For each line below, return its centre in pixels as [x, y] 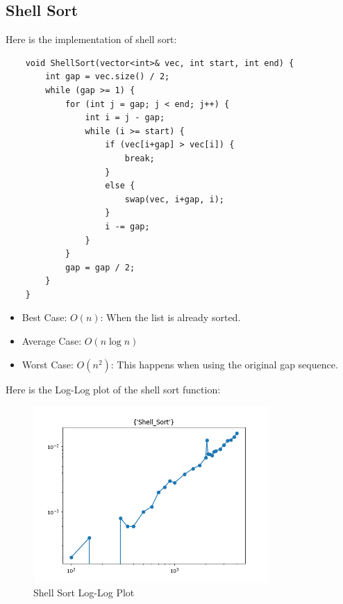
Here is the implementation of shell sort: [91, 39]
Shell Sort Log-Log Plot [84, 593]
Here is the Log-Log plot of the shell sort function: [113, 389]
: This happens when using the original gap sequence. [224, 364]
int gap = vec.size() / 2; [108, 77]
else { [120, 186]
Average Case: [52, 341]
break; [140, 158]
